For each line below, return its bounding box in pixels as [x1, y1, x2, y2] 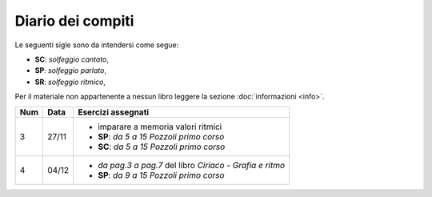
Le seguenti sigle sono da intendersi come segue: [14, 40, 179, 50]
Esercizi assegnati [77, 107, 150, 118]
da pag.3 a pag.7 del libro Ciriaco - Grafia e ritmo [97, 159, 286, 171]
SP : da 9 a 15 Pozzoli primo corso [97, 169, 225, 180]
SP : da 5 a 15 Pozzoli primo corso [97, 131, 225, 142]
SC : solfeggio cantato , [34, 54, 110, 64]
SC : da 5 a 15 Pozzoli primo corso [97, 141, 226, 152]
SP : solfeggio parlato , [34, 66, 107, 75]
